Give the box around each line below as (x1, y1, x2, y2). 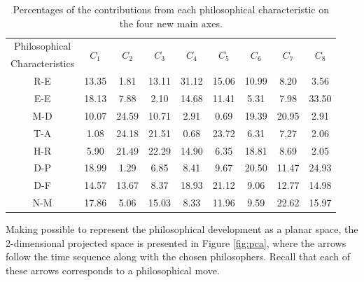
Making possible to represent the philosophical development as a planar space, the (6, 222, 358, 237)
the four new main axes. (119, 15, 223, 30)
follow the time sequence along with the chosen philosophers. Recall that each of (6, 249, 351, 264)
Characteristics (10, 56, 75, 71)
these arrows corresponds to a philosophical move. (6, 262, 220, 277)
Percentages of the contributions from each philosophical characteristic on (13, 2, 329, 16)
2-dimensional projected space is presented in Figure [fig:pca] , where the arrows (6, 235, 346, 250)
